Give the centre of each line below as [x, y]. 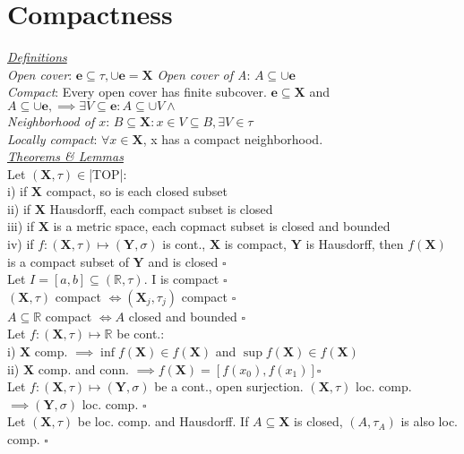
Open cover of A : [204, 74]
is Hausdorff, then [355, 244]
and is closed [183, 261]
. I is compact [181, 279]
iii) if [21, 226]
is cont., [184, 244]
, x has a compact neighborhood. [233, 138]
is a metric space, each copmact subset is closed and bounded [222, 226]
